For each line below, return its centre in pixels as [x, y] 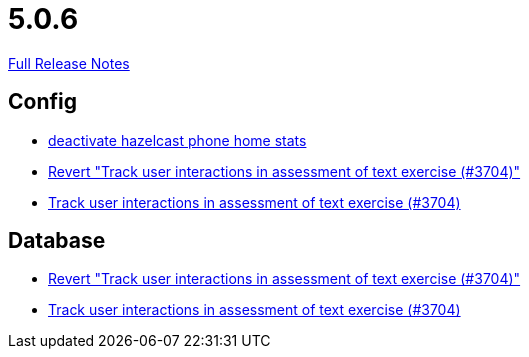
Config [42, 102]
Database [57, 241]
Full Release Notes [69, 63]
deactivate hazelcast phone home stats [177, 140]
